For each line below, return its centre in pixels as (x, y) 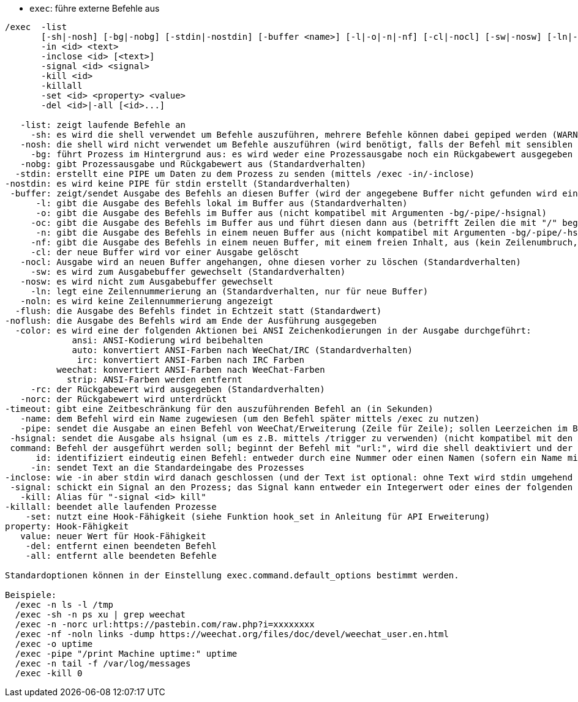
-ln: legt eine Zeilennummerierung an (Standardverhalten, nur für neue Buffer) (230, 291)
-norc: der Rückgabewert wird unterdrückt (124, 399)
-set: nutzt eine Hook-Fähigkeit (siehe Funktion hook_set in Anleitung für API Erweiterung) (258, 517)
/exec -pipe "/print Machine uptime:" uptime (126, 654)
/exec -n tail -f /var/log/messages (103, 663)
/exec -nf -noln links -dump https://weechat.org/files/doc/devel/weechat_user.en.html (232, 634)
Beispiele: (31, 595)
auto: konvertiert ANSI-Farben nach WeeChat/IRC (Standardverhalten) (242, 350)
